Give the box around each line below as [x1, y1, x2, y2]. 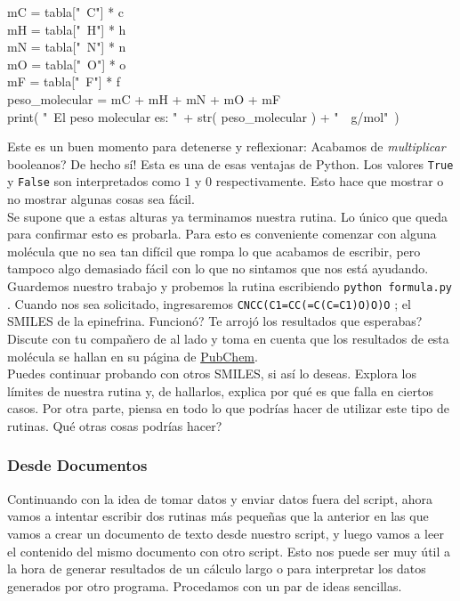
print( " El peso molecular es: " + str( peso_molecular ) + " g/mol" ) [7, 107, 399, 126]
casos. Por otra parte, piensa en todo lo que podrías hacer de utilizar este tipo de [7, 399, 450, 418]
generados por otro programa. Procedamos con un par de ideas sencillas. [7, 576, 402, 595]
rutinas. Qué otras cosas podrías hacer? [7, 416, 222, 435]
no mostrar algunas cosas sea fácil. [7, 190, 195, 208]
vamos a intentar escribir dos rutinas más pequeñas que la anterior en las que [7, 507, 429, 525]
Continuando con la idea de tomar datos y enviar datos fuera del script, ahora [7, 489, 433, 508]
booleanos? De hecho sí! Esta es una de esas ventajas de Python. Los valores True [7, 154, 454, 173]
